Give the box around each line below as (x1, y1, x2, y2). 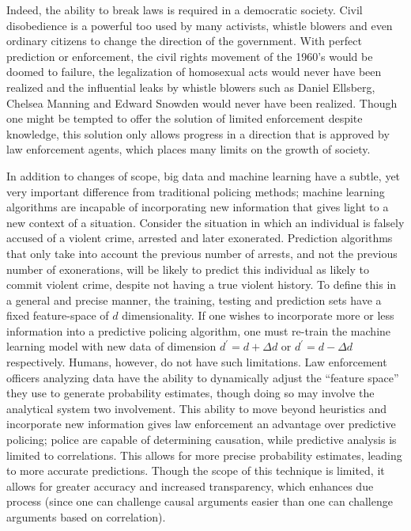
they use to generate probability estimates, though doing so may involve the (6, 385, 375, 401)
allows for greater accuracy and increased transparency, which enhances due (6, 477, 374, 494)
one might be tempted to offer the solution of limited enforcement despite (6, 110, 363, 127)
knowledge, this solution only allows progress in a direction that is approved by (6, 125, 390, 142)
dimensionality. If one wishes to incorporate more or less (122, 307, 394, 324)
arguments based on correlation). (6, 509, 166, 525)
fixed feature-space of (6, 307, 109, 324)
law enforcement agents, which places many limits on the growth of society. (6, 141, 371, 157)
